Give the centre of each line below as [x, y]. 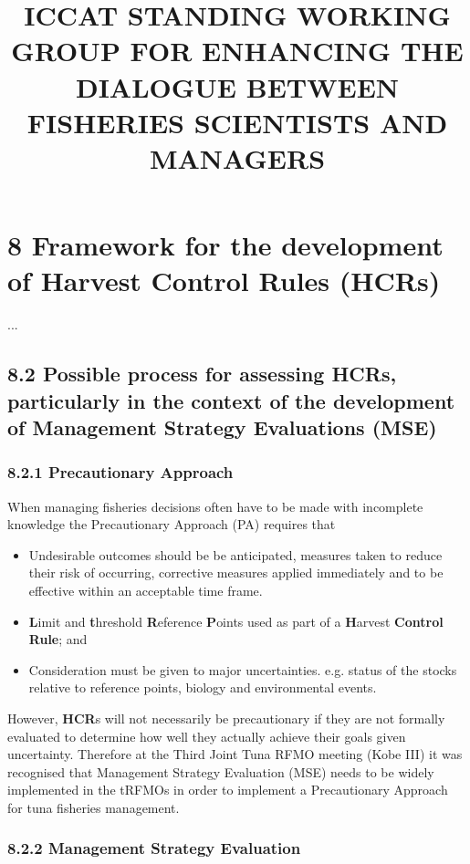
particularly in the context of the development [231, 400]
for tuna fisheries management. [94, 807]
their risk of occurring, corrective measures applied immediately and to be [236, 573]
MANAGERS [237, 157]
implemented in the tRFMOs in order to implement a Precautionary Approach [228, 790]
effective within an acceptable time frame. [146, 590]
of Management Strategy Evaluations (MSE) [222, 427]
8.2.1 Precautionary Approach [120, 472]
